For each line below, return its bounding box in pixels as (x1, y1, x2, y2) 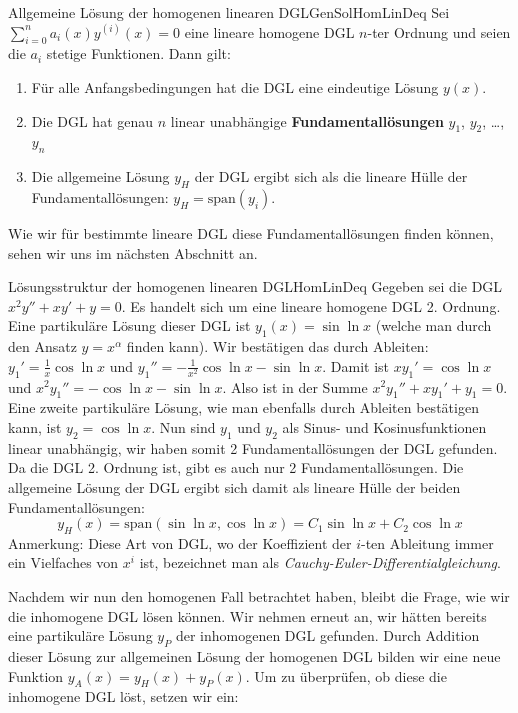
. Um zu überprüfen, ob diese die (245, 665, 447, 686)
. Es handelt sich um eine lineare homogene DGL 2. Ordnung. (121, 295, 501, 316)
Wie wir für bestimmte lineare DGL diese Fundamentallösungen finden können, (8, 222, 494, 243)
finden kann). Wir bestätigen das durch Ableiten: (126, 336, 429, 357)
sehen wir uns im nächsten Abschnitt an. (8, 242, 258, 263)
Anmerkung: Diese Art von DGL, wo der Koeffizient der (8, 532, 352, 553)
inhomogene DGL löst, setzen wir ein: (8, 686, 239, 707)
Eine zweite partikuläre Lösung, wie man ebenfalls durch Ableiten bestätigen (8, 397, 479, 418)
